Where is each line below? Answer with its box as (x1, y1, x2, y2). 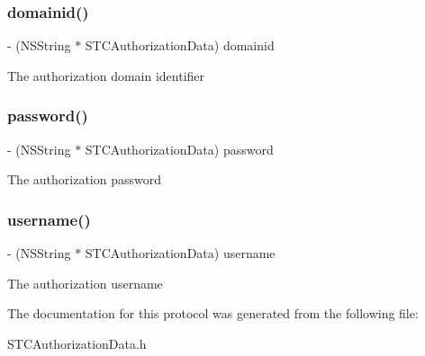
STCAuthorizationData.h (7, 334, 147, 352)
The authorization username (7, 273, 163, 292)
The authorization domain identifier (7, 66, 205, 85)
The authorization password (7, 170, 161, 189)
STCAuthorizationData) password (85, 139, 274, 158)
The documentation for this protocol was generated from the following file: (7, 304, 419, 323)
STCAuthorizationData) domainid (85, 36, 275, 55)
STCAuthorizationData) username (85, 244, 276, 263)
